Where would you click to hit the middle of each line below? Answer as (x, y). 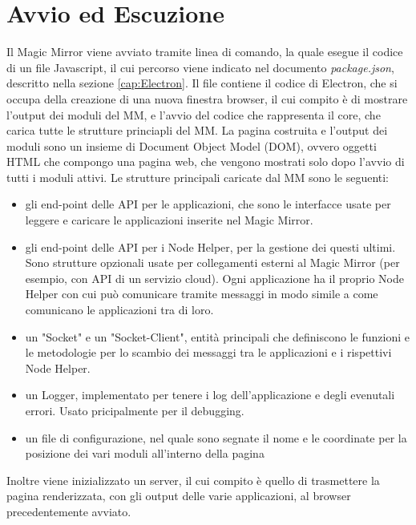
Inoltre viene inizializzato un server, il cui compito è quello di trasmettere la (193, 480)
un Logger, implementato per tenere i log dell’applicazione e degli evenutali (210, 395)
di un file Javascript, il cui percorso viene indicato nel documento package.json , (200, 67)
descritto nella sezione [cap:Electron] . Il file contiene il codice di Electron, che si (202, 83)
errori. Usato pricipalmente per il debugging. (135, 410)
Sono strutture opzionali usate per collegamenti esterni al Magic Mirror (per (212, 262)
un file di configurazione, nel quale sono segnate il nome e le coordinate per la (216, 437)
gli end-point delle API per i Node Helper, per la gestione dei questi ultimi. (210, 246)
